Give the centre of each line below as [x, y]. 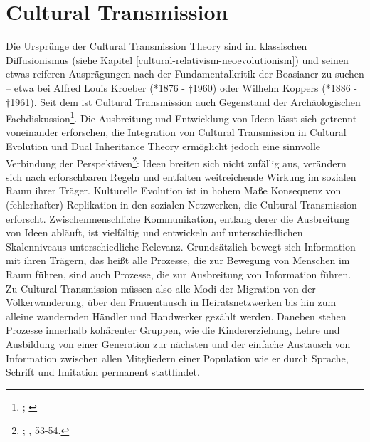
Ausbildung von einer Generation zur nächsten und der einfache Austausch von [178, 343]
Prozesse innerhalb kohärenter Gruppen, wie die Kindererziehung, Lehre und [173, 330]
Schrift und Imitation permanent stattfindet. [103, 372]
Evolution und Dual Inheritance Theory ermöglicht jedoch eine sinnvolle [163, 146]
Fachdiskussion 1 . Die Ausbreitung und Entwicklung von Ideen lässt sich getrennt [181, 117]
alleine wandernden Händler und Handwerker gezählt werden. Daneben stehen [176, 316]
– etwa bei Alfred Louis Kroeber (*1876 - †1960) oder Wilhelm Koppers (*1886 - [182, 87]
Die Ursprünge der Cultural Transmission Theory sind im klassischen [157, 46]
